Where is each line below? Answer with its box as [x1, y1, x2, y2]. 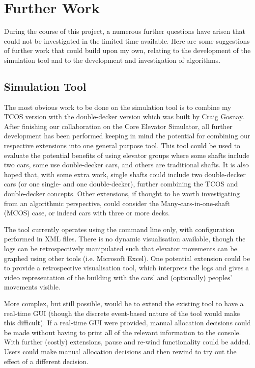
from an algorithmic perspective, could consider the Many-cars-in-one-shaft [4, 198, 230, 208]
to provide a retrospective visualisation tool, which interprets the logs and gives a [4, 263, 249, 273]
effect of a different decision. [4, 356, 88, 366]
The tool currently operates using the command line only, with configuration [4, 224, 235, 234]
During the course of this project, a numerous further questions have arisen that [4, 26, 245, 36]
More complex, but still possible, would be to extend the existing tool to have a [4, 298, 244, 308]
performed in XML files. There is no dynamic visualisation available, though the [4, 234, 246, 244]
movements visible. [4, 282, 60, 292]
